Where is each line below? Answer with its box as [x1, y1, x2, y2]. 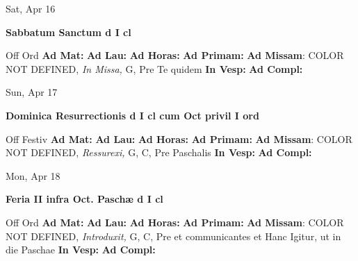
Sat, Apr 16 [6, 1, 56, 15]
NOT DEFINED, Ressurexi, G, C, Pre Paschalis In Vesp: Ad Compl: [6, 145, 312, 160]
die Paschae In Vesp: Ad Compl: [6, 242, 156, 257]
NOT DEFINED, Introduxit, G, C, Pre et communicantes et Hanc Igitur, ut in [6, 228, 341, 243]
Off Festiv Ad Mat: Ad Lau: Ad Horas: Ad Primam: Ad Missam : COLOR [6, 131, 352, 146]
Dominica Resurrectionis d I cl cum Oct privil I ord [6, 108, 259, 122]
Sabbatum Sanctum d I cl [6, 24, 131, 39]
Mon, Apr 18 [6, 168, 60, 183]
